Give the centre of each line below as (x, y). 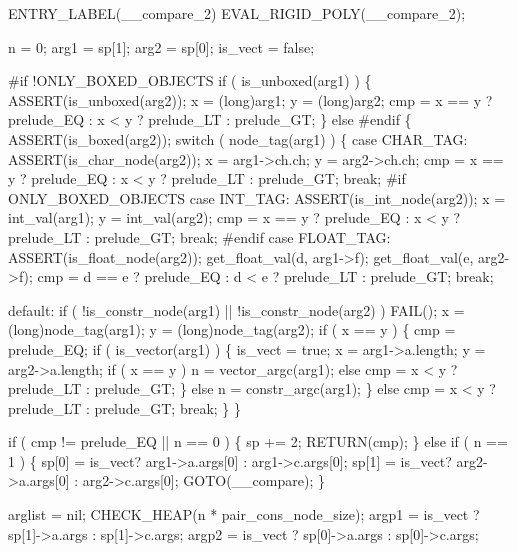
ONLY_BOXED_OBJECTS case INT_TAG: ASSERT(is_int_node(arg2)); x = (257, 197)
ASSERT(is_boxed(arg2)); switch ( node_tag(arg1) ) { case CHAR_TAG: (238, 138)
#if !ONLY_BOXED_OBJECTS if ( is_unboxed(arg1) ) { (190, 80)
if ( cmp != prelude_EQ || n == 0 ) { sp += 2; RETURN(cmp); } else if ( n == (258, 441)
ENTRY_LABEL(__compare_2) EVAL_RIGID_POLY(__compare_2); (237, 13)
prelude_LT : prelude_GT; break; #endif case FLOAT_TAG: (199, 236)
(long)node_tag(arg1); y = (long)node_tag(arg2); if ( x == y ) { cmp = (232, 329)
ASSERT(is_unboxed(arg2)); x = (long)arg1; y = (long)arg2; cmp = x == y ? (250, 99)
